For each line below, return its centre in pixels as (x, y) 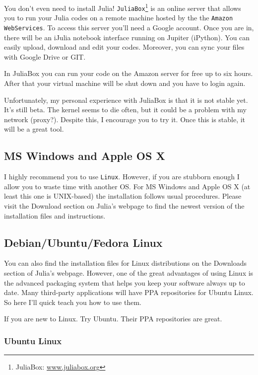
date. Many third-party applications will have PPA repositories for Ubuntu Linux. (129, 292)
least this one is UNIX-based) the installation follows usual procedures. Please (123, 196)
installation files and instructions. (55, 215)
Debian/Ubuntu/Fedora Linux (83, 242)
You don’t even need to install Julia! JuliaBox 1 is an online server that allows (123, 7)
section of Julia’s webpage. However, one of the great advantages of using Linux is (129, 273)
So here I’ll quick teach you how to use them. (73, 302)
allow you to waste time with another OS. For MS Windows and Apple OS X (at (127, 186)
